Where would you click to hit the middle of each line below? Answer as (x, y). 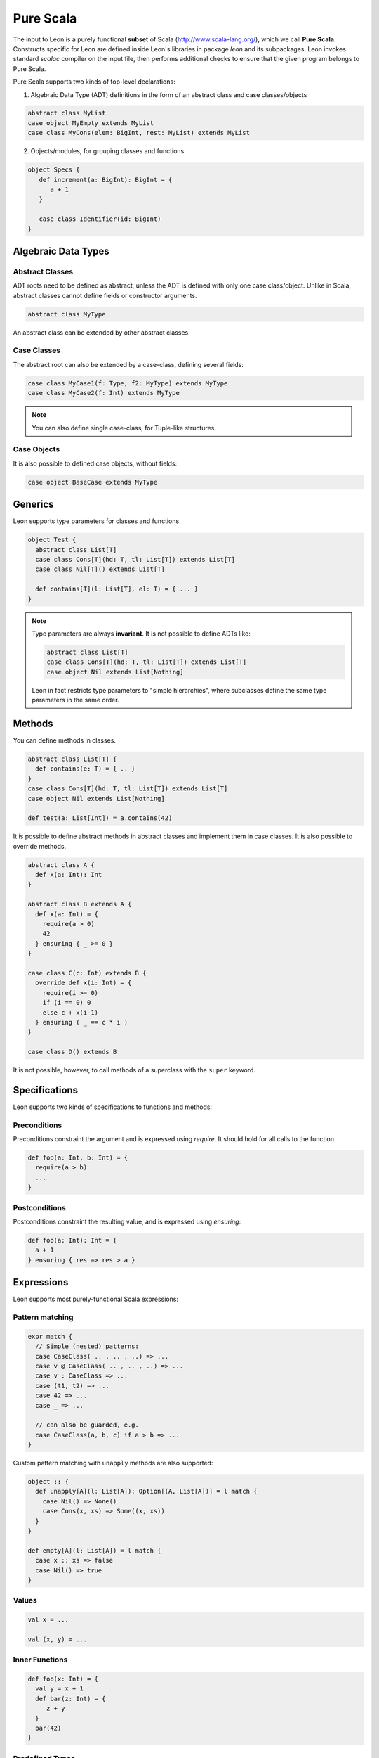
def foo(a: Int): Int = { (72, 1240)
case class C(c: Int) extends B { (87, 973)
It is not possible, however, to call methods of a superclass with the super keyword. (134, 1070)
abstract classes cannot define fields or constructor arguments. (105, 295)
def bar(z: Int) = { (71, 1699)
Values (25, 1600)
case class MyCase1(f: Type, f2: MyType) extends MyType (128, 383)
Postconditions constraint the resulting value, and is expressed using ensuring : (127, 1221)
